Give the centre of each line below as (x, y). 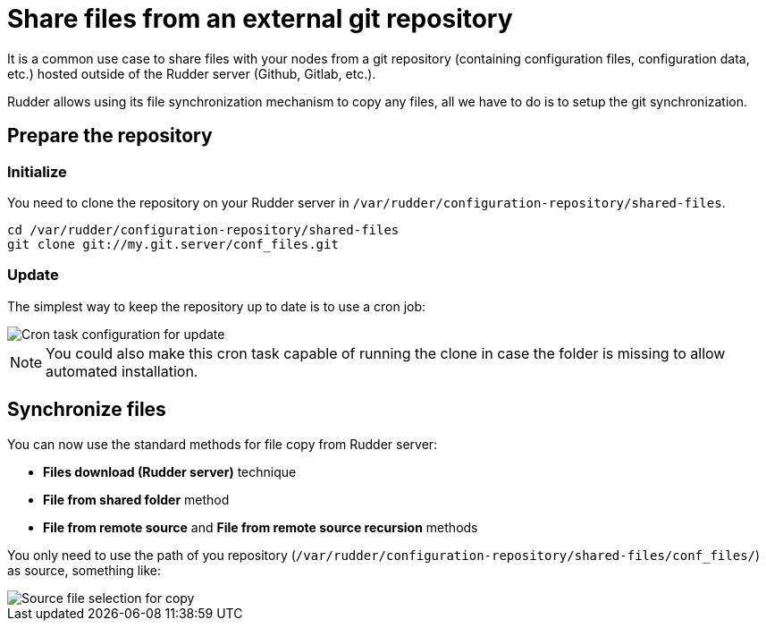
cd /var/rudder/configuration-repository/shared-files (203, 229)
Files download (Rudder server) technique (170, 471)
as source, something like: (84, 570)
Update (33, 275)
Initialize (37, 171)
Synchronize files (87, 410)
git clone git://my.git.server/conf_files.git (173, 244)
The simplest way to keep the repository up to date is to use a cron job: (217, 306)
